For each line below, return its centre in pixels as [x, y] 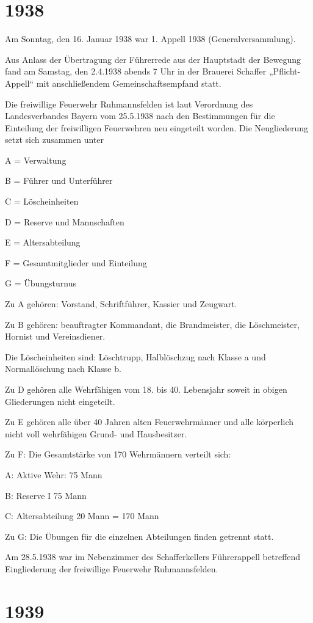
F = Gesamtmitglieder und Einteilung [76, 262]
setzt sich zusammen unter [55, 140]
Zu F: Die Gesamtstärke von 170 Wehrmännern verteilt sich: [118, 454]
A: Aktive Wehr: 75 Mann [54, 474]
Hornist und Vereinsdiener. [55, 336]
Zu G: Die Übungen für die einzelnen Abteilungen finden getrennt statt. [139, 536]
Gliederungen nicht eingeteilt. [60, 401]
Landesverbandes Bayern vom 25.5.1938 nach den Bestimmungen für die [140, 116]
